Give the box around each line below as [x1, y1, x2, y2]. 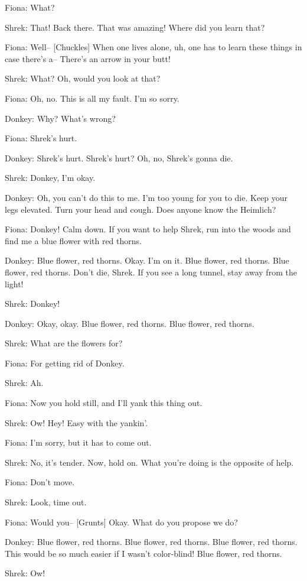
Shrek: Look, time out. [5, 496, 87, 508]
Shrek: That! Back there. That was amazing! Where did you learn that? [5, 21, 265, 33]
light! [5, 277, 24, 290]
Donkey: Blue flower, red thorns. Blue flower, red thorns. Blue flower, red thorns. [5, 535, 298, 548]
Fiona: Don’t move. [5, 476, 75, 488]
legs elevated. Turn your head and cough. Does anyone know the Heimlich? [5, 203, 276, 215]
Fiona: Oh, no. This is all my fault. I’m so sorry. [5, 92, 179, 104]
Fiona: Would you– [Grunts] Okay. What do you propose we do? [5, 515, 238, 528]
